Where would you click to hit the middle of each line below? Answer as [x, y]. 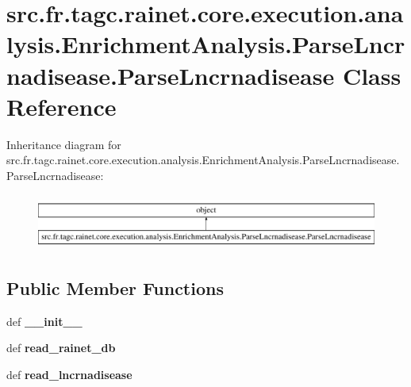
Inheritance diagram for [64, 144]
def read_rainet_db [61, 348]
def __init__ [44, 321]
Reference [61, 106]
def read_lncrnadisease [69, 375]
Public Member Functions [115, 288]
